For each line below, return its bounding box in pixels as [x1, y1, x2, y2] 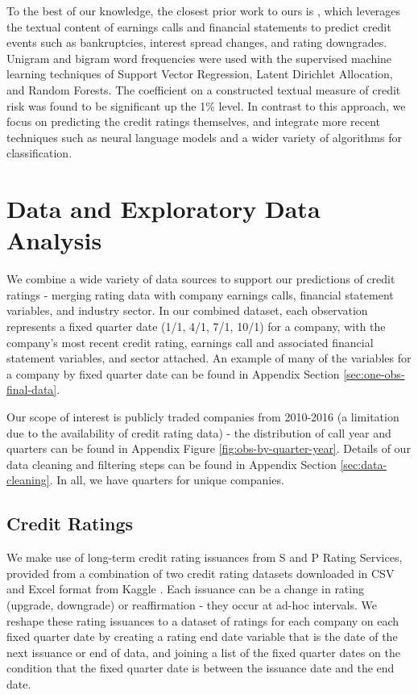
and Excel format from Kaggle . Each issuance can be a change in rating [6, 580, 364, 597]
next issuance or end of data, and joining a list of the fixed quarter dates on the [6, 643, 400, 660]
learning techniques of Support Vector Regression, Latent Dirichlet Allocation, [6, 65, 393, 82]
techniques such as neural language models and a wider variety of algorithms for [6, 128, 402, 145]
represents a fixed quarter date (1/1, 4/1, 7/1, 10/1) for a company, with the [6, 318, 386, 335]
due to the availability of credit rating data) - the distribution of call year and [6, 424, 391, 441]
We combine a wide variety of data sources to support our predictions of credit [6, 270, 395, 287]
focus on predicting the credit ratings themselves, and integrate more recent [6, 113, 381, 130]
